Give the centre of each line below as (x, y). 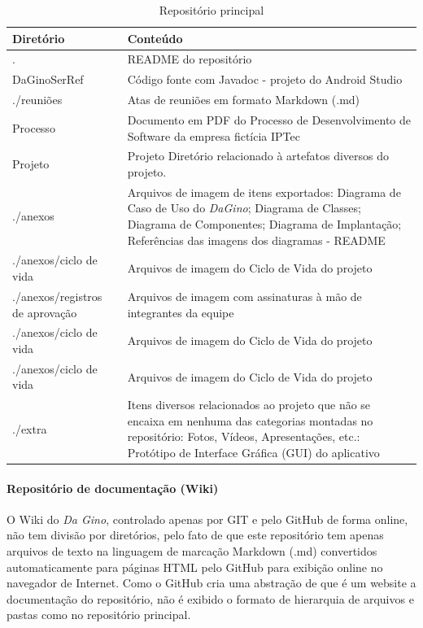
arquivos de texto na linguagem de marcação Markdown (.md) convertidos (192, 551)
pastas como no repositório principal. (99, 615)
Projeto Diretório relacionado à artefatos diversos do (258, 156)
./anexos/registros (57, 296)
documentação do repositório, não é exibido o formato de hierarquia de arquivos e (210, 598)
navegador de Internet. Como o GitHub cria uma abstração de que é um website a (211, 583)
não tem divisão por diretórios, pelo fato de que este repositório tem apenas (195, 535)
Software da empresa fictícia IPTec (214, 135)
